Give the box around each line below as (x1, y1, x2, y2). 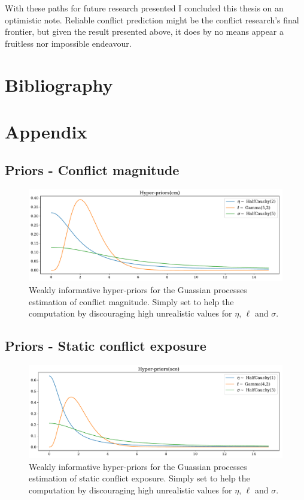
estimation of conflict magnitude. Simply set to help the (29, 295, 234, 308)
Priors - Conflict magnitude (5, 160, 180, 179)
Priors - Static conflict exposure (5, 336, 206, 355)
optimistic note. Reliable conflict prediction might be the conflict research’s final (5, 13, 299, 26)
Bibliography (5, 72, 113, 97)
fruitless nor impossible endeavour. (5, 37, 132, 49)
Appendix (5, 119, 87, 143)
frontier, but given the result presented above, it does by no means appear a (5, 25, 284, 38)
